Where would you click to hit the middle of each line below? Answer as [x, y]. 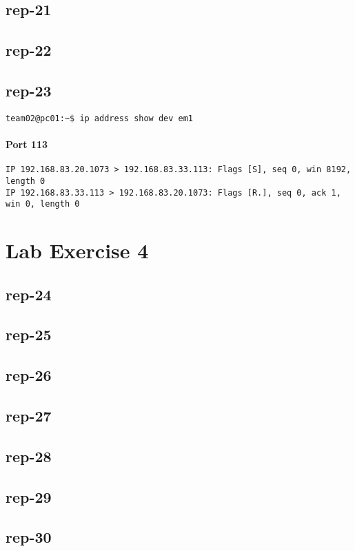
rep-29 [29, 496]
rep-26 [29, 375]
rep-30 [29, 537]
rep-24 [29, 294]
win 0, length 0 [43, 204]
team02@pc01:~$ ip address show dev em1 [100, 118]
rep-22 [29, 50]
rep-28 [29, 456]
